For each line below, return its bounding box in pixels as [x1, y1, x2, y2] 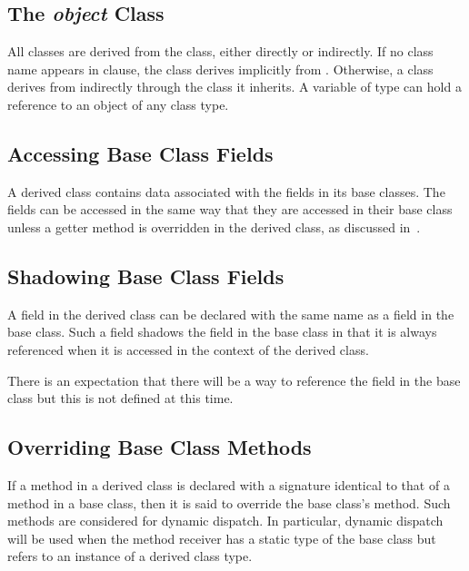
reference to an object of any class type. [7, 94, 229, 113]
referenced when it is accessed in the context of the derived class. [7, 340, 369, 359]
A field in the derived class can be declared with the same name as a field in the [7, 304, 454, 323]
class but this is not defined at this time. [7, 389, 234, 408]
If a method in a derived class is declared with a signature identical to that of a [7, 475, 450, 494]
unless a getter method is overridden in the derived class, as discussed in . [7, 217, 421, 236]
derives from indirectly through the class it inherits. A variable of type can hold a [7, 77, 462, 96]
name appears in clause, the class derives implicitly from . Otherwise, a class [7, 59, 434, 78]
